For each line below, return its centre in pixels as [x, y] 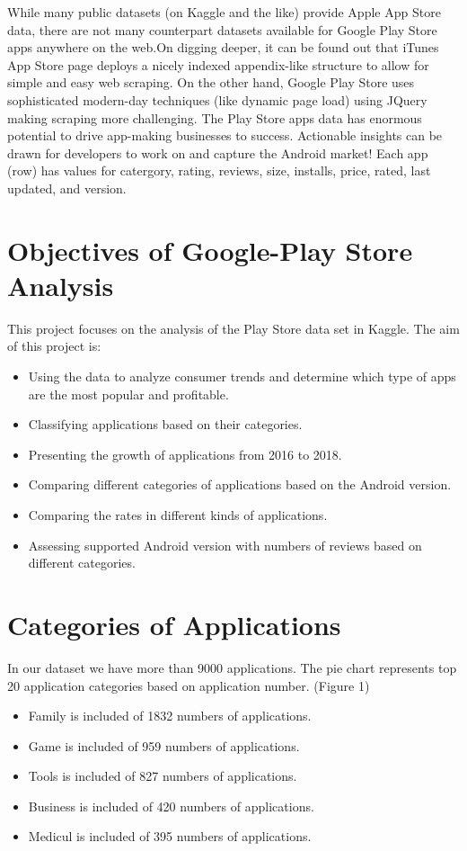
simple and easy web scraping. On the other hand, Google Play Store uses [211, 82]
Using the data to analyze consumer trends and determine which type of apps [242, 376]
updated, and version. [67, 188]
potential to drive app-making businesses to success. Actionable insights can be [225, 135]
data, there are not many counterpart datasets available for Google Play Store [222, 29]
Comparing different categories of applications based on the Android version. [240, 484]
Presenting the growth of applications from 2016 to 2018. [185, 454]
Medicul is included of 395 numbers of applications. [170, 836]
